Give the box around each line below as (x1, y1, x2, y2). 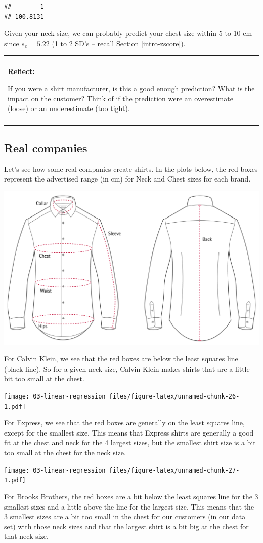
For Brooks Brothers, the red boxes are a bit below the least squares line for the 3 (4, 491, 258, 501)
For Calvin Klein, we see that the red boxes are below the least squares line (4, 353, 238, 364)
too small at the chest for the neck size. (4, 447, 126, 458)
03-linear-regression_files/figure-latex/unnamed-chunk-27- (33, 466, 240, 474)
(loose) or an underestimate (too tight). (8, 103, 130, 114)
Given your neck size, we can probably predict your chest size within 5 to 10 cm (4, 28, 252, 39)
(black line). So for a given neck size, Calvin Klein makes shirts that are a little (4, 363, 250, 374)
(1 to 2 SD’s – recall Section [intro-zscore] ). (52, 38, 186, 48)
